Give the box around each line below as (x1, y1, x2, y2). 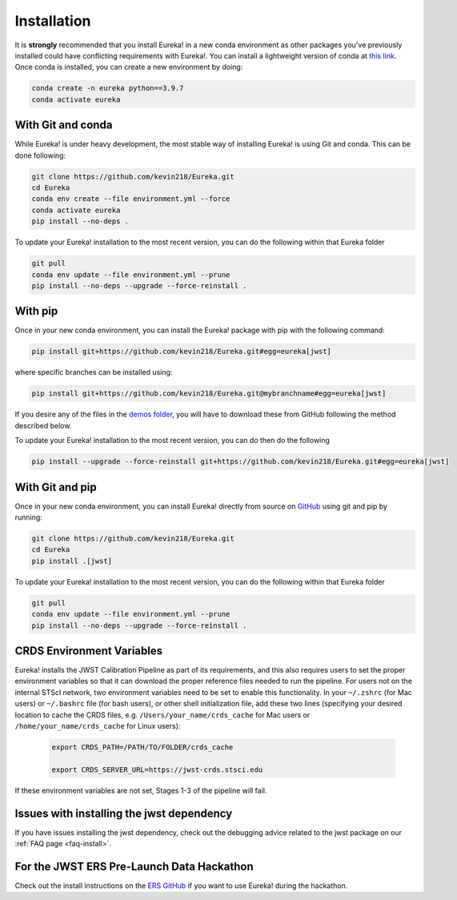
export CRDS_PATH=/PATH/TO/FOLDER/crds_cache (51, 742, 234, 752)
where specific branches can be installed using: (14, 368, 173, 377)
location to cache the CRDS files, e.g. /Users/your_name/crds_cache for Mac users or (14, 709, 311, 720)
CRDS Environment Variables (14, 644, 163, 657)
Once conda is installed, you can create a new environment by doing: (14, 62, 243, 72)
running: (14, 512, 43, 522)
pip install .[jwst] (31, 556, 112, 565)
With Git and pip (14, 480, 98, 494)
